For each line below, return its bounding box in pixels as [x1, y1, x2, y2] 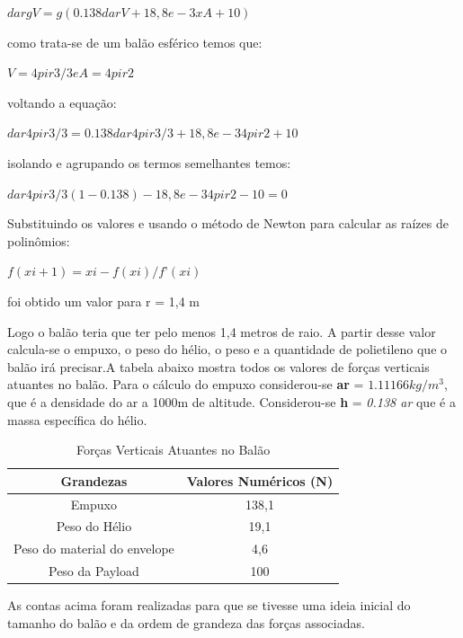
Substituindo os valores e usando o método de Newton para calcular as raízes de [7, 214, 449, 233]
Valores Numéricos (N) [186, 471, 334, 490]
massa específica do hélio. [7, 410, 147, 429]
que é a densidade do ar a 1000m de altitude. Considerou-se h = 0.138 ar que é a [7, 392, 456, 411]
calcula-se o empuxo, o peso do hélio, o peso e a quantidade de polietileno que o [7, 340, 448, 359]
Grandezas [60, 471, 128, 490]
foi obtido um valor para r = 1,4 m [7, 291, 200, 310]
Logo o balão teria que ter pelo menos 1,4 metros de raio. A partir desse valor [7, 322, 436, 341]
